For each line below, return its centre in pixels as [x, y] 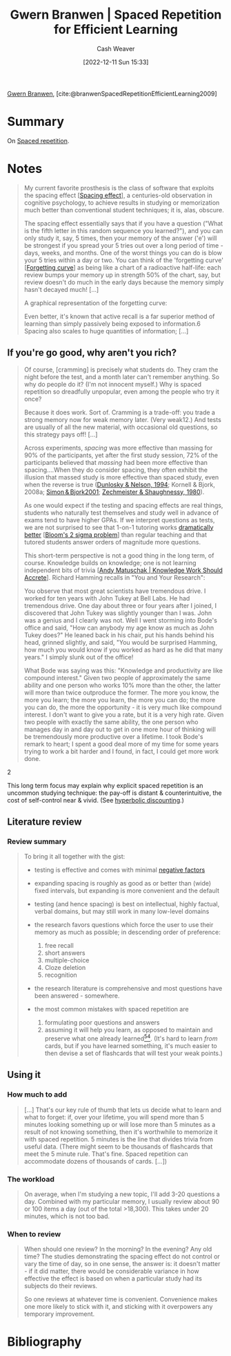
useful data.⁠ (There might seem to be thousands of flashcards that [118, 1146]
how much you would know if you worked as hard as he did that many [123, 650]
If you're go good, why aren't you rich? [92, 353]
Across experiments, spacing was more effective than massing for [118, 448]
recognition [61, 975]
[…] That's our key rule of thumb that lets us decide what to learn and [123, 1110]
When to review [34, 1234]
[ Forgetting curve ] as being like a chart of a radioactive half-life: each [123, 267]
